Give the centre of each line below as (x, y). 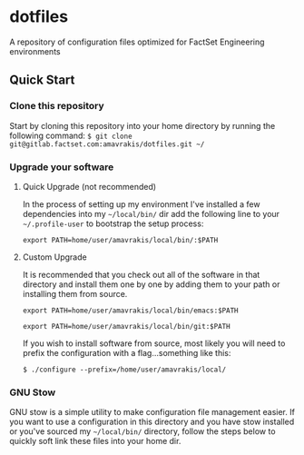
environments (35, 51)
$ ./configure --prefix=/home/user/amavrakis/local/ (124, 370)
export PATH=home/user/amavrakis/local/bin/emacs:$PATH (130, 311)
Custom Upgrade (55, 257)
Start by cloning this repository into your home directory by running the (142, 125)
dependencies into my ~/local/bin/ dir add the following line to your (151, 213)
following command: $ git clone (71, 135)
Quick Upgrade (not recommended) (89, 186)
